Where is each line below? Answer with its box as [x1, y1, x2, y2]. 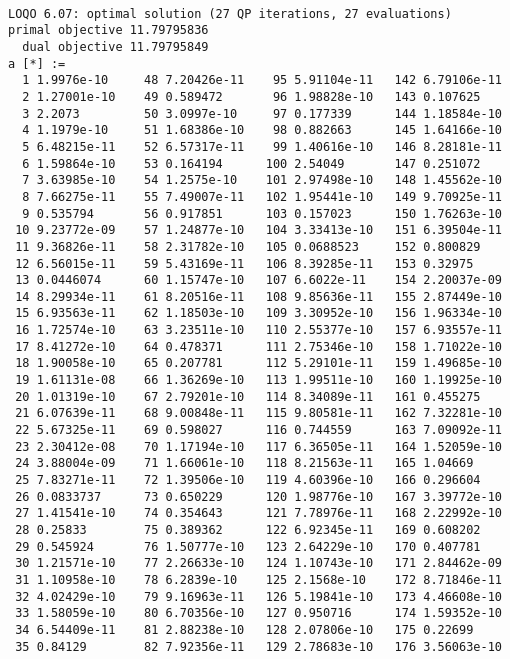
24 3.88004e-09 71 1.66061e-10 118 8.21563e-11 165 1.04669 [15, 456, 474, 471]
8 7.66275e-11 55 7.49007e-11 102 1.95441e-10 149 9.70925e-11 [22, 189, 502, 204]
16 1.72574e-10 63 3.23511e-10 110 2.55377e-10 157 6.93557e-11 [15, 323, 502, 338]
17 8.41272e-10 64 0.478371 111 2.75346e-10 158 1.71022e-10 [15, 339, 502, 354]
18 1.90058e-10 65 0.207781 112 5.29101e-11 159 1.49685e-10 [15, 356, 502, 371]
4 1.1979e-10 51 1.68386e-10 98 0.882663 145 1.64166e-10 [22, 123, 502, 138]
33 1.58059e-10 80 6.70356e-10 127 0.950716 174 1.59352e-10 [15, 606, 502, 621]
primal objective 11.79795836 [8, 23, 209, 38]
